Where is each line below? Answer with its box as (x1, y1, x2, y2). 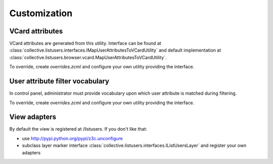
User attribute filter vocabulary (9, 77, 110, 86)
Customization (9, 8, 73, 19)
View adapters (9, 113, 57, 121)
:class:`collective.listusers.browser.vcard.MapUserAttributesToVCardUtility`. (9, 54, 167, 60)
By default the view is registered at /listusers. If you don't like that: (9, 126, 148, 132)
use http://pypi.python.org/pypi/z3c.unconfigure (22, 135, 123, 141)
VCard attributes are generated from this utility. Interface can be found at (9, 40, 161, 47)
